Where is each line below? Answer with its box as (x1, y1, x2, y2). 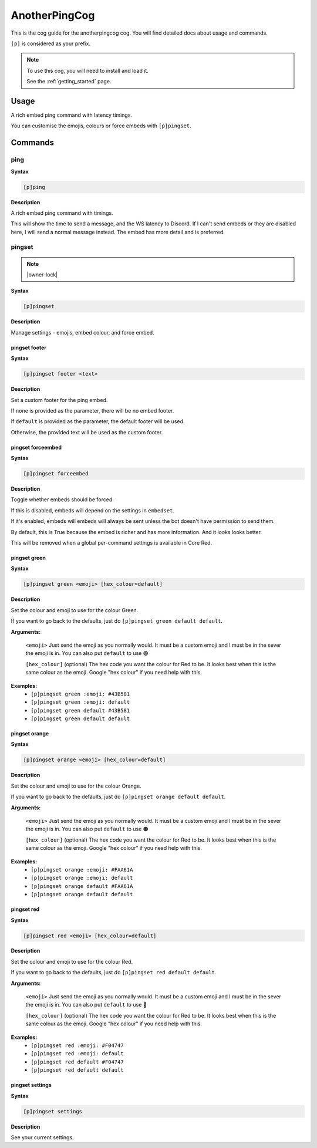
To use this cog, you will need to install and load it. (26, 67, 149, 74)
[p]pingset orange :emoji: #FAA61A (31, 866, 133, 873)
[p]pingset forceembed (23, 470, 89, 477)
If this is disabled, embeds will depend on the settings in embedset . (11, 507, 174, 514)
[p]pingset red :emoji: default (31, 1051, 124, 1057)
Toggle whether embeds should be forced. (11, 496, 114, 503)
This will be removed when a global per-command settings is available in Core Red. (11, 539, 213, 546)
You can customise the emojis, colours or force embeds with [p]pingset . (11, 122, 191, 129)
